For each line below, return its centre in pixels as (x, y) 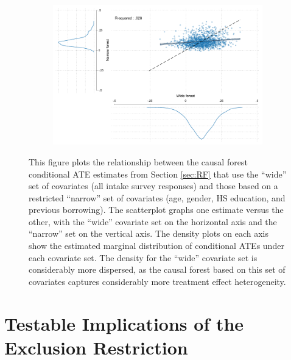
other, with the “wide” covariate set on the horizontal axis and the (153, 221)
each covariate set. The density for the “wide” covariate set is (143, 257)
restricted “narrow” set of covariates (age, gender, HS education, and (157, 197)
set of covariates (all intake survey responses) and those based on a (153, 186)
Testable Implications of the (124, 323)
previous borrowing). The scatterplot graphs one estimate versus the (156, 210)
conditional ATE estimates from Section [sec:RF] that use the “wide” (158, 174)
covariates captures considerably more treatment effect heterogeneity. (157, 281)
